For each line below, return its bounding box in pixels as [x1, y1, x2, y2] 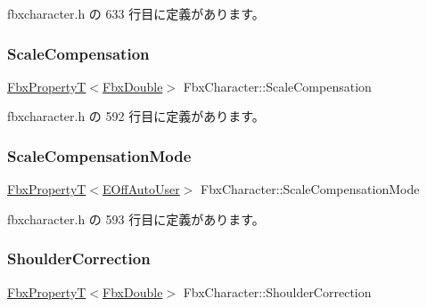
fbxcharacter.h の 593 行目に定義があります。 [7, 209, 265, 228]
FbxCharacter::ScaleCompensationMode [201, 180, 420, 198]
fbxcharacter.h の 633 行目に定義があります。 [7, 4, 265, 22]
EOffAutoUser [103, 180, 180, 198]
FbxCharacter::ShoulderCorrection [183, 282, 372, 301]
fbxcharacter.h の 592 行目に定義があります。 [7, 107, 265, 125]
